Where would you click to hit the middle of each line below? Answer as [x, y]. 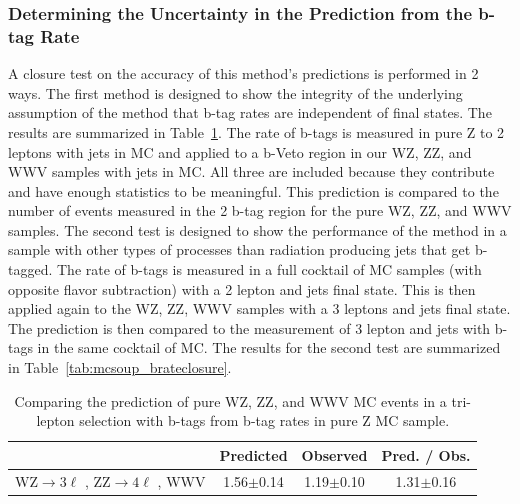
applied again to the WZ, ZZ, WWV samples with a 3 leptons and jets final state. [259, 308]
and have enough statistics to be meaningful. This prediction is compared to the [253, 190]
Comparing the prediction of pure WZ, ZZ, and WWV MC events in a [230, 400]
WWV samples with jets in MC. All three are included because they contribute [251, 171]
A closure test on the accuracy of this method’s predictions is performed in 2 [243, 73]
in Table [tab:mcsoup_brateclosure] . [120, 367]
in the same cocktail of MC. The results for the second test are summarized [269, 347]
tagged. [30, 269]
